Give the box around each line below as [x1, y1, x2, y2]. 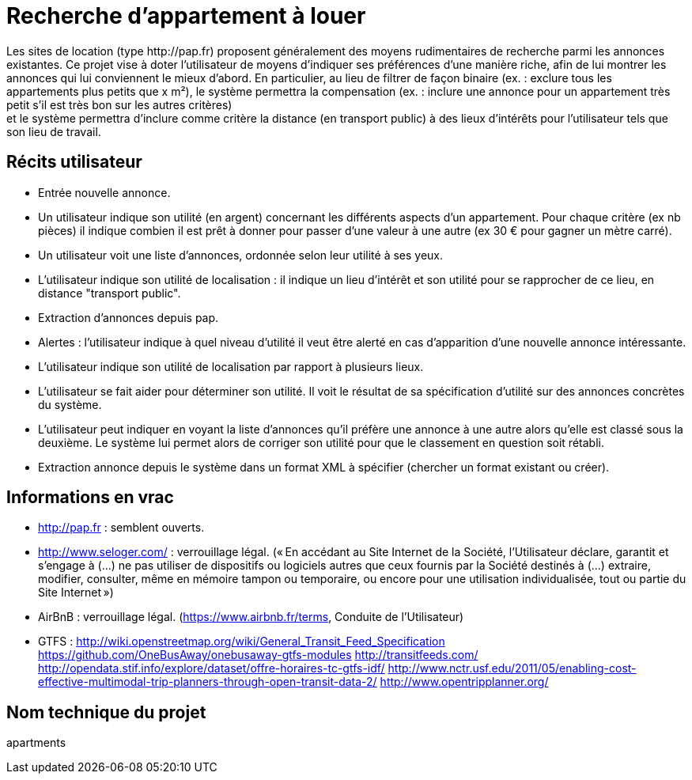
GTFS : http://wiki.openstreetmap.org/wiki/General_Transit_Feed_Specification [38, 634, 445, 649]
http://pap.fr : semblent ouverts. [38, 521, 205, 535]
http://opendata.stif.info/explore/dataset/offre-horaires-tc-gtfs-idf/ [38, 661, 385, 676]
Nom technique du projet [6, 702, 206, 722]
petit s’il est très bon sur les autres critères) [6, 97, 233, 112]
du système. [38, 397, 102, 411]
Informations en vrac [6, 487, 174, 508]
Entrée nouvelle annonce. [38, 185, 171, 199]
